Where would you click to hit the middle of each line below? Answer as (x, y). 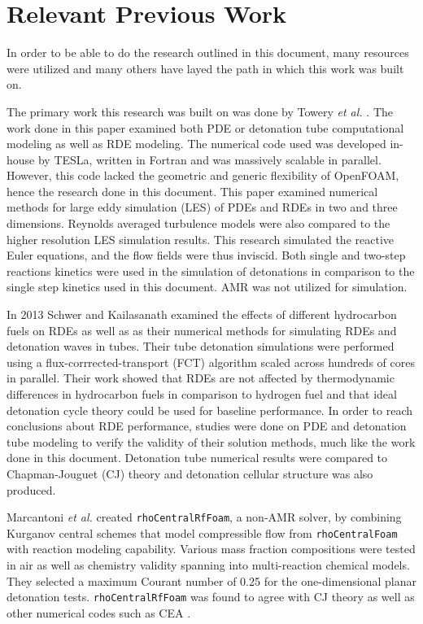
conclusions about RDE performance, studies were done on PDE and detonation (207, 426)
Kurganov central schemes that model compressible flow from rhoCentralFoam (202, 532)
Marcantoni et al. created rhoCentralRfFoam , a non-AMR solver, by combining (204, 517)
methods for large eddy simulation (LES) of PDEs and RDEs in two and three (202, 207)
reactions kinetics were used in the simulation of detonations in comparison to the (211, 271)
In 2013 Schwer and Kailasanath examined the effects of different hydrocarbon (202, 314)
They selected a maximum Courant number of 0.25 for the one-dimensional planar (211, 580)
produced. (31, 489)
